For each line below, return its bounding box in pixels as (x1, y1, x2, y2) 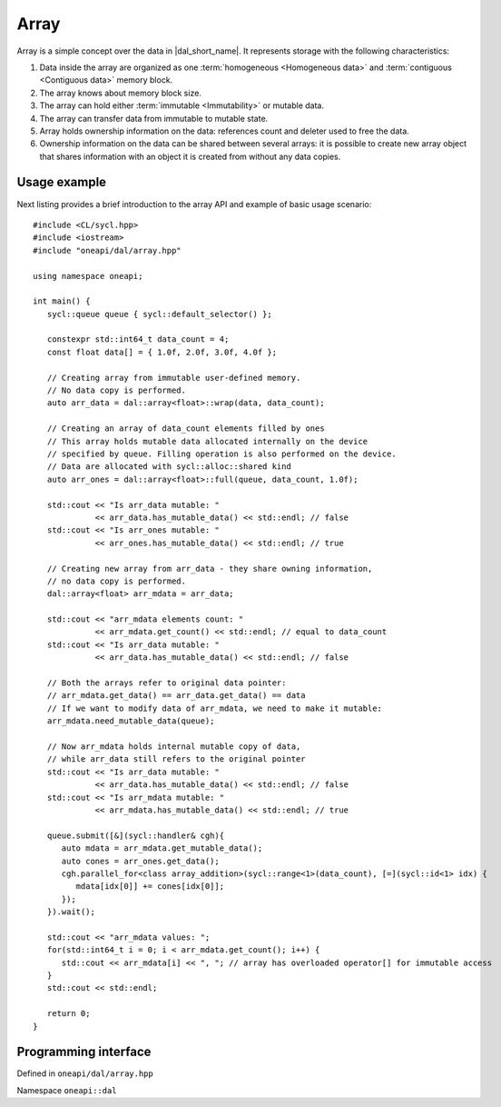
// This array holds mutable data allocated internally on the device (46, 436, 368, 446)
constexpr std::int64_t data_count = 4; (46, 334, 230, 344)
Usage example (16, 175, 107, 190)
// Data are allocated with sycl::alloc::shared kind (46, 462, 292, 472)
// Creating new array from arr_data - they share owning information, (46, 563, 373, 573)
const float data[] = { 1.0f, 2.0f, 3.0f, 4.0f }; (46, 346, 277, 357)
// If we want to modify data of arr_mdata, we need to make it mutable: (46, 703, 383, 713)
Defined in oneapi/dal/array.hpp (16, 1068, 153, 1079)
